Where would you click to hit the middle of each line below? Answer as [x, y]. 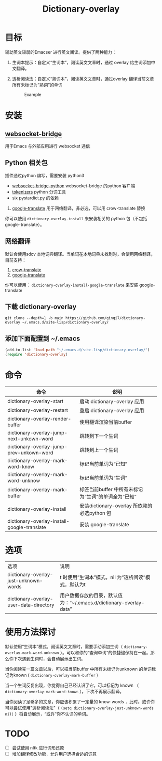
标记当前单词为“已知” [103, 464]
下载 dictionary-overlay [41, 307]
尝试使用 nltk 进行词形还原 [38, 747]
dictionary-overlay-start [35, 401]
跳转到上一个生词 [99, 450]
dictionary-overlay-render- [39, 419]
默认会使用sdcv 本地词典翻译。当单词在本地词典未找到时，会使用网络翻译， [80, 254]
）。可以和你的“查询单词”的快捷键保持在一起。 [105, 652]
